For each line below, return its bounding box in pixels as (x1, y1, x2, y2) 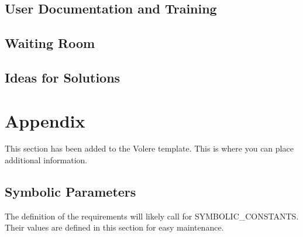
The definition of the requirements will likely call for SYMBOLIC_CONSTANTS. (5, 209, 299, 222)
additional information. (5, 154, 88, 166)
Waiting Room (5, 34, 95, 52)
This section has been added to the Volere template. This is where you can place (5, 142, 294, 154)
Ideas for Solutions (5, 68, 120, 86)
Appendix (5, 108, 85, 132)
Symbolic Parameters (5, 183, 136, 201)
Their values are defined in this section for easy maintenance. (5, 221, 224, 233)
